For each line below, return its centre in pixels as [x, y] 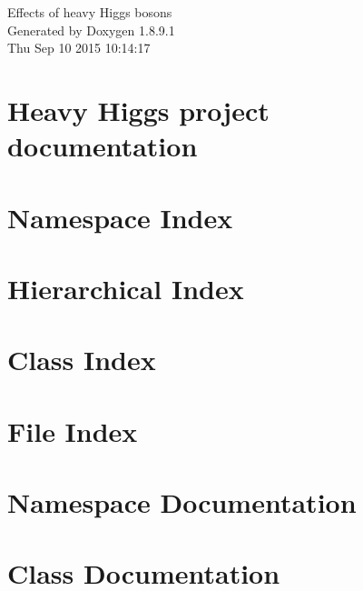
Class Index [82, 360]
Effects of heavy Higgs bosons [90, 12]
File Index [73, 431]
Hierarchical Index [126, 288]
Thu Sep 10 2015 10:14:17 [79, 48]
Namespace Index [120, 217]
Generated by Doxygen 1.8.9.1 [91, 30]
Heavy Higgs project [138, 110]
